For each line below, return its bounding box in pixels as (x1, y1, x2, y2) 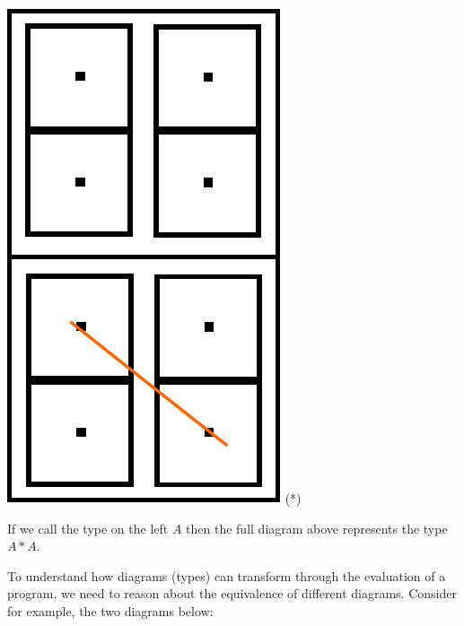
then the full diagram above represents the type (186, 518, 448, 537)
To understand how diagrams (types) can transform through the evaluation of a (7, 566, 446, 585)
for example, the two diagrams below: (7, 601, 214, 620)
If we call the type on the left (7, 518, 169, 537)
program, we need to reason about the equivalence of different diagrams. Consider (7, 584, 457, 603)
